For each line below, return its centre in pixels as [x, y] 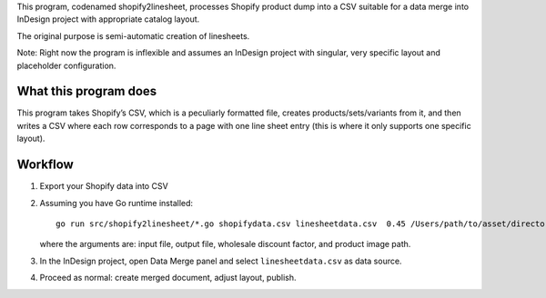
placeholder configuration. [66, 65]
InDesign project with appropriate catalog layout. [108, 19]
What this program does [87, 91]
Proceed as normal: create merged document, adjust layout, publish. [168, 278]
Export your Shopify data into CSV [104, 186]
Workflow [45, 165]
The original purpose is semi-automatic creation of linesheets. [133, 35]
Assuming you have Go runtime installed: [116, 203]
